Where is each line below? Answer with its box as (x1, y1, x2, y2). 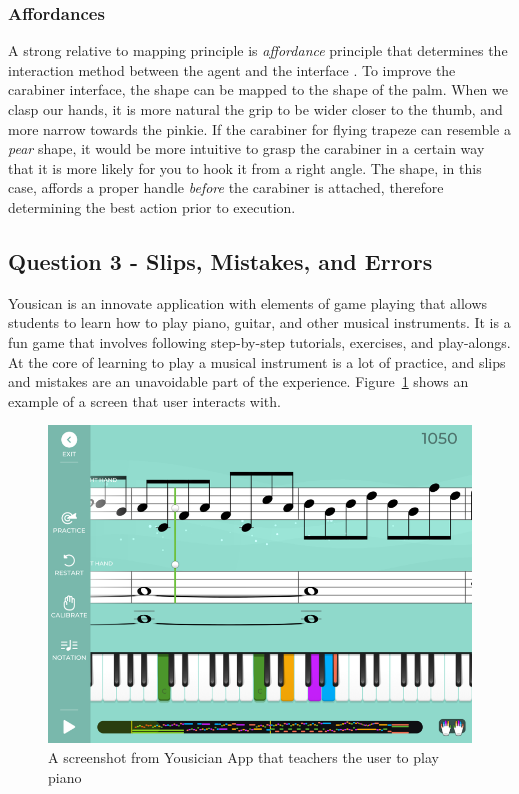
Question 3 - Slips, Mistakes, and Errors (8, 245, 433, 276)
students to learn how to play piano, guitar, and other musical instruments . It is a (8, 312, 511, 333)
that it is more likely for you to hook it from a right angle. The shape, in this (8, 157, 482, 178)
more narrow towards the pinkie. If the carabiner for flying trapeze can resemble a (8, 118, 511, 139)
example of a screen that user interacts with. (8, 390, 281, 411)
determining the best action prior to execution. (8, 196, 296, 217)
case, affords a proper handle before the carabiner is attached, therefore (8, 177, 444, 198)
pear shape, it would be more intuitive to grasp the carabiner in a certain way (8, 138, 485, 159)
